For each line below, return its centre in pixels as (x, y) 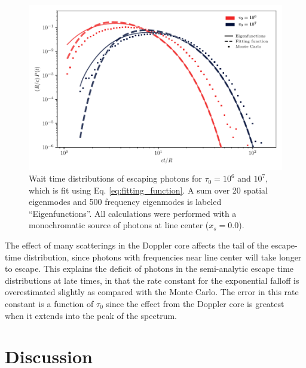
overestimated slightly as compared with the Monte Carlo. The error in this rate (152, 292)
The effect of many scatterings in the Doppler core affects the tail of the (137, 245)
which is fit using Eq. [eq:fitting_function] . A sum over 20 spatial (148, 190)
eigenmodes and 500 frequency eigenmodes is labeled (125, 202)
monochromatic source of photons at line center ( (119, 225)
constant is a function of (49, 303)
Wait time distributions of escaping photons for (115, 178)
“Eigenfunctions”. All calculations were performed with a (133, 213)
